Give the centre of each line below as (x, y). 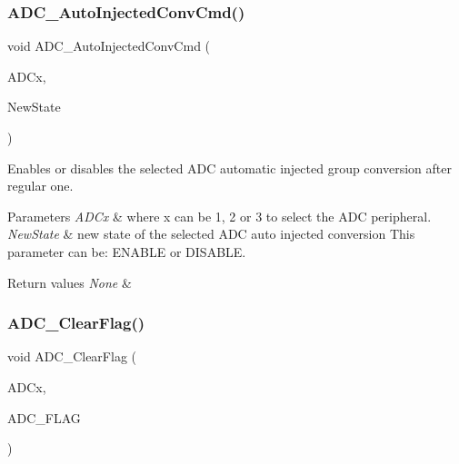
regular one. (40, 186)
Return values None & (70, 282)
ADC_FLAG (44, 417)
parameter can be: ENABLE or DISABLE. (127, 251)
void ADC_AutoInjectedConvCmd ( (109, 46)
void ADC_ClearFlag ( (72, 356)
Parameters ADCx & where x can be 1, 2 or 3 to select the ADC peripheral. (220, 216)
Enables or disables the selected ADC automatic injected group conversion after (229, 168)
